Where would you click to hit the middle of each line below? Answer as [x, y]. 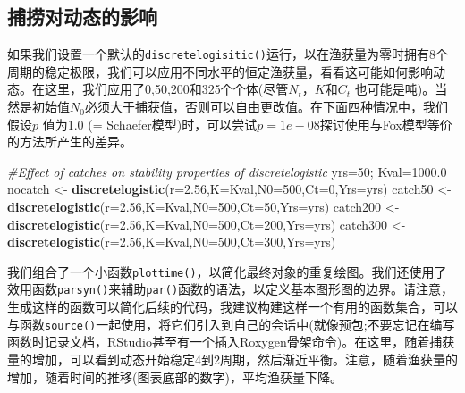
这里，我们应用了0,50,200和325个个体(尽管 [166, 89]
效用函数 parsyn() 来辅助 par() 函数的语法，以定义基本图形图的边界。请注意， [231, 289]
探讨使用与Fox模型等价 [386, 124]
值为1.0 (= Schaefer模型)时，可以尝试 [150, 124]
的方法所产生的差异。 [70, 142]
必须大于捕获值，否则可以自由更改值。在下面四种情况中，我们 [266, 107]
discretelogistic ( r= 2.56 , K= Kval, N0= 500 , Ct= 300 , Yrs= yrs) [172, 242]
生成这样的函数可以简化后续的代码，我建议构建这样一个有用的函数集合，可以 [232, 307]
